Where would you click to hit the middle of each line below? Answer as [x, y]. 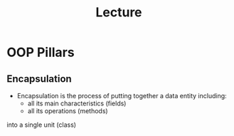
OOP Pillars [41, 52]
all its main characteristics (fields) [77, 103]
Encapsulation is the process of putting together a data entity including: [122, 96]
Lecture [119, 12]
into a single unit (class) [41, 125]
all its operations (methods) [68, 111]
